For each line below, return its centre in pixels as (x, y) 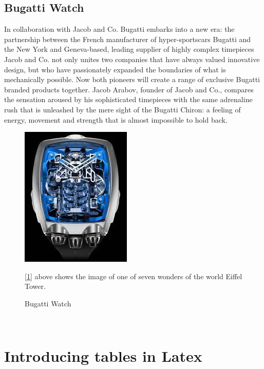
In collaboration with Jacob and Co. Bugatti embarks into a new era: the (119, 29)
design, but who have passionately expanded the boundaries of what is (115, 69)
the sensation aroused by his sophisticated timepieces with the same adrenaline (128, 99)
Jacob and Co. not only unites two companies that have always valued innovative (132, 59)
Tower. (35, 286)
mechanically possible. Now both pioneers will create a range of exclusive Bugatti (132, 79)
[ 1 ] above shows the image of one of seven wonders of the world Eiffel (134, 276)
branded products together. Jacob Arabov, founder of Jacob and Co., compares (129, 89)
